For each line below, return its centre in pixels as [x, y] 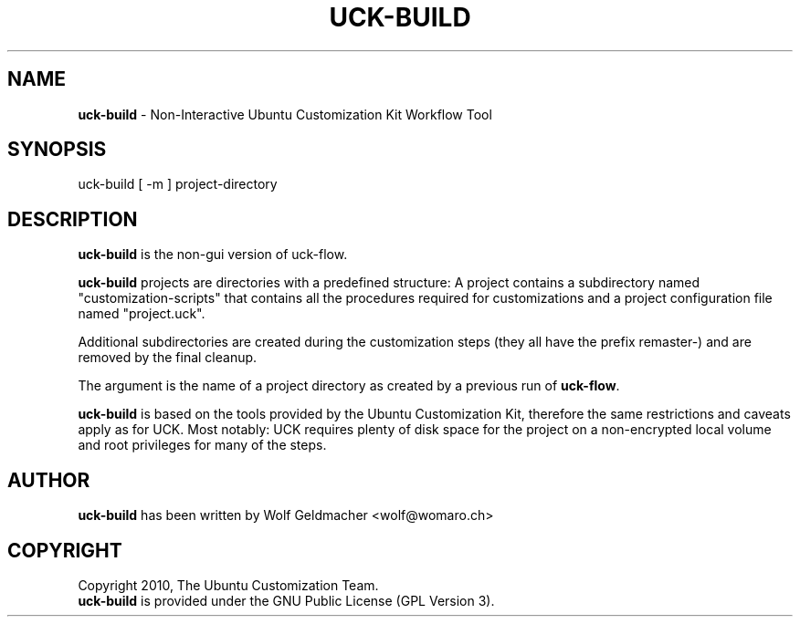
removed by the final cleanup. [168, 358]
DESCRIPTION [73, 219]
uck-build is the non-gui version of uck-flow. [213, 255]
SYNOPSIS [57, 150]
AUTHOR [49, 480]
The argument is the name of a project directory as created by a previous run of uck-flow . [349, 386]
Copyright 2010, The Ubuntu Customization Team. [228, 585]
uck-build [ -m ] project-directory [178, 184]
